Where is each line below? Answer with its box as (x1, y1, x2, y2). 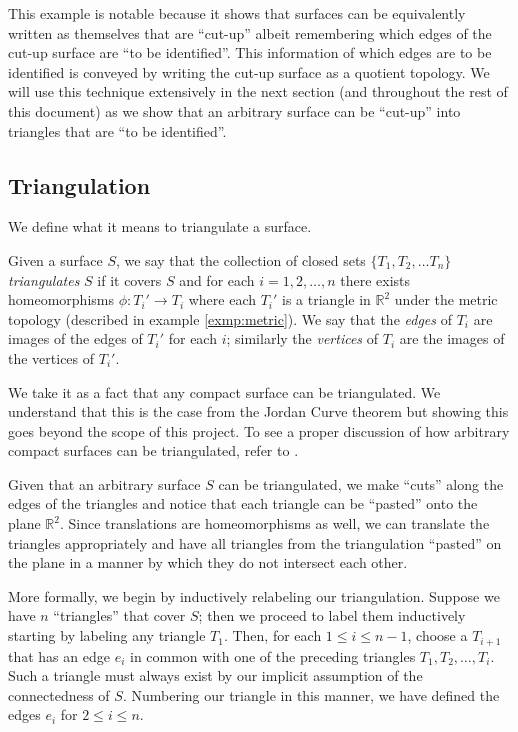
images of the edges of (8, 328, 143, 349)
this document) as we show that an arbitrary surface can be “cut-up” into (8, 100, 461, 121)
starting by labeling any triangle (8, 625, 206, 646)
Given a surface (8, 249, 103, 270)
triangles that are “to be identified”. (8, 120, 227, 141)
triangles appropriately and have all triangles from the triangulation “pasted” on (8, 532, 502, 553)
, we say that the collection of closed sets (115, 249, 366, 270)
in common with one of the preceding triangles (129, 645, 416, 666)
